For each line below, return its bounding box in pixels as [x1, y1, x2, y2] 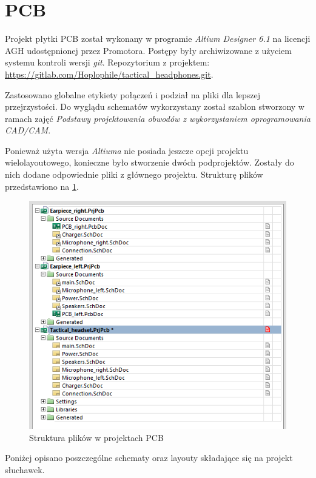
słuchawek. [5, 463, 45, 476]
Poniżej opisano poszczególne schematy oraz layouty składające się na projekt [5, 451, 293, 464]
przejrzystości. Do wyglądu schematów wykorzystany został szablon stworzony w [5, 100, 304, 113]
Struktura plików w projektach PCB [29, 431, 164, 443]
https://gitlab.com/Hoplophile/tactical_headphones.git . [5, 67, 213, 80]
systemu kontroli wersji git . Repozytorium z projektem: [5, 56, 210, 69]
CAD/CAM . [5, 124, 51, 136]
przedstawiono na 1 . [5, 180, 79, 192]
